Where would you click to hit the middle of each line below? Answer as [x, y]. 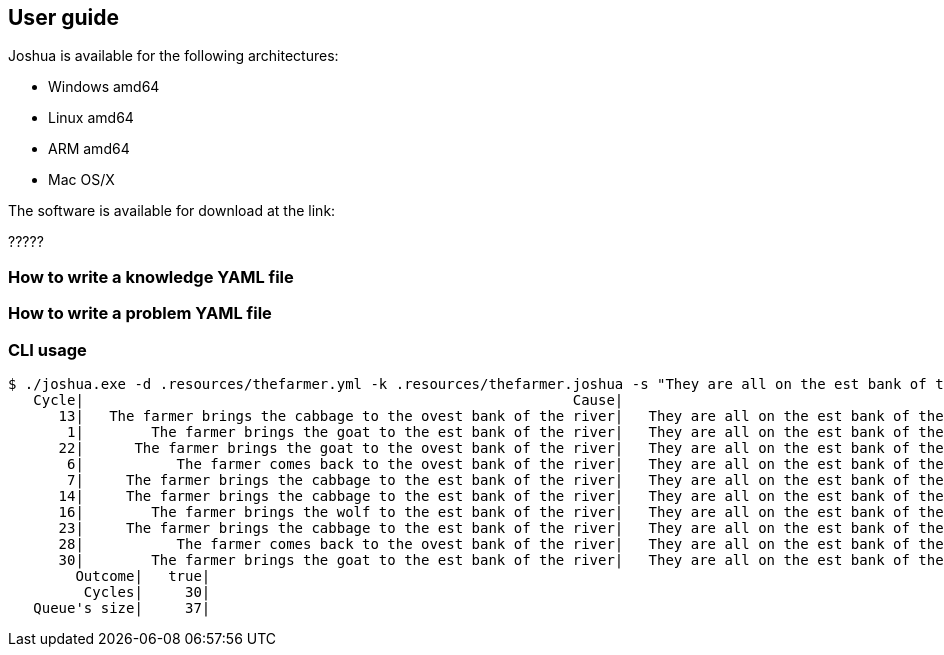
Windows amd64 [104, 87]
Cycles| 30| [147, 591]
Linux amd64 [91, 118]
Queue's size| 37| [122, 607]
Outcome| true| [143, 575]
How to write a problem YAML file [140, 313]
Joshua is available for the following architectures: [173, 56]
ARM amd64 [89, 149]
